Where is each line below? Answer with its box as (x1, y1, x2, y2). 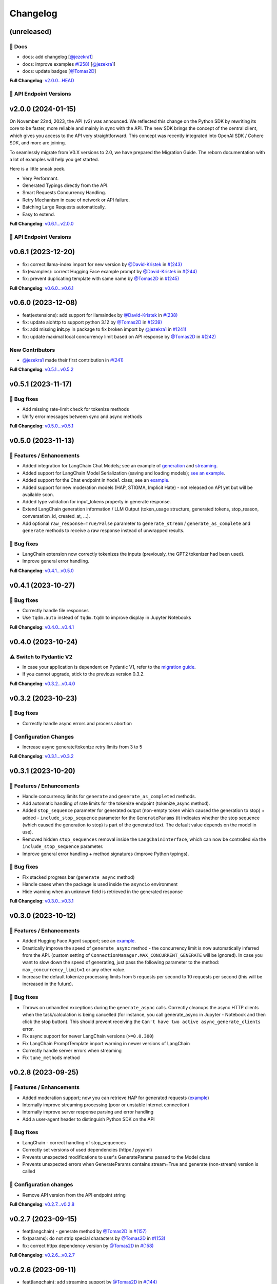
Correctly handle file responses (22, 607, 89, 613)
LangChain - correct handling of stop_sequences (22, 1139, 126, 1145)
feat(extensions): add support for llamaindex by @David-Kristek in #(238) (22, 312, 178, 318)
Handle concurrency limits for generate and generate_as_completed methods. (22, 793, 196, 799)
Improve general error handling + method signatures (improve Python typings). (22, 851, 189, 857)
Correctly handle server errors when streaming (22, 1047, 122, 1053)
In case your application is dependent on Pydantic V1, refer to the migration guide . (22, 664, 196, 670)
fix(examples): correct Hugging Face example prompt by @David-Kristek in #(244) (22, 268, 197, 274)
